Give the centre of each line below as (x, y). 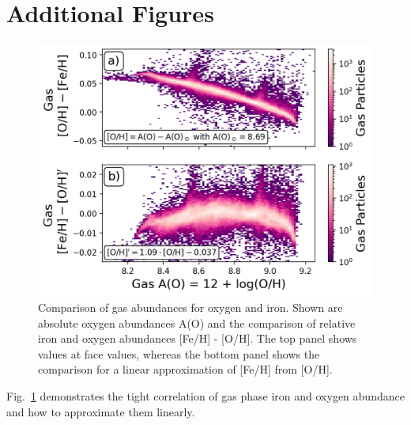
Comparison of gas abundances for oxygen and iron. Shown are (190, 307)
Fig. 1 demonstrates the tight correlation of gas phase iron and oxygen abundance (205, 395)
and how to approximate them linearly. (101, 411)
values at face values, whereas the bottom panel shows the (179, 353)
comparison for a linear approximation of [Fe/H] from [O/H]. (185, 369)
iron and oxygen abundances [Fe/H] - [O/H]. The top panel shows (198, 338)
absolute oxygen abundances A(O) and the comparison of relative (197, 323)
